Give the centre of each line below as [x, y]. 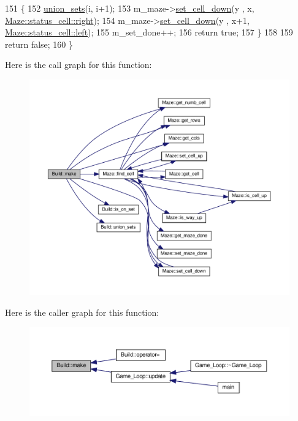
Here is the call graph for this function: [78, 65]
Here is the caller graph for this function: [82, 312]
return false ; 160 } [39, 44]
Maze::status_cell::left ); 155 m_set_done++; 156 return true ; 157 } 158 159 [149, 32]
